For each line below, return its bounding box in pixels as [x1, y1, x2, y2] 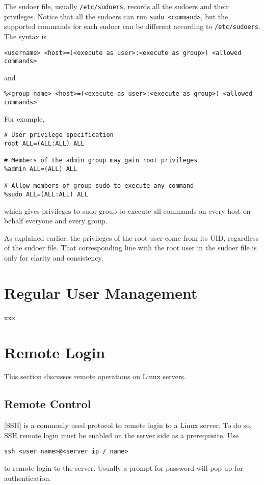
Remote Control [4, 396, 91, 412]
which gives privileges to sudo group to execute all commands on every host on [4, 205, 251, 216]
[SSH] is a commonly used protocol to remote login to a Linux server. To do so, [4, 420, 252, 431]
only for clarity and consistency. [4, 252, 103, 263]
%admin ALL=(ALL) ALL [4, 165, 77, 173]
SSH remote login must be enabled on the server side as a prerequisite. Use [4, 430, 239, 440]
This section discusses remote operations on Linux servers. [4, 371, 186, 382]
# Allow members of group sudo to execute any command [4, 182, 194, 190]
